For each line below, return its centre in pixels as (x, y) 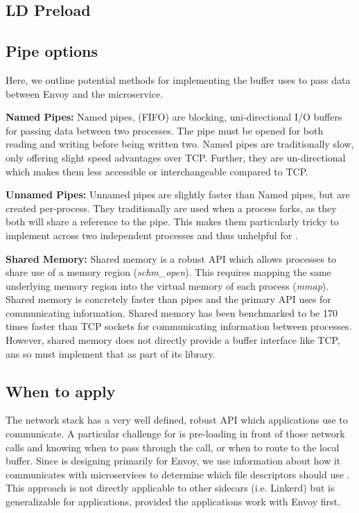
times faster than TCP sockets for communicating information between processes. (179, 326)
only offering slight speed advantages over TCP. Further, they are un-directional (176, 157)
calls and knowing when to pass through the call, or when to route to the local (173, 447)
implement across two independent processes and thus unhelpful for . (152, 235)
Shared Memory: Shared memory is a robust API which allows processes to (171, 258)
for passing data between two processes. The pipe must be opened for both (165, 130)
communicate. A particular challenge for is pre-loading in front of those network (175, 434)
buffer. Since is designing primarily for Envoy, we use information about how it (173, 461)
